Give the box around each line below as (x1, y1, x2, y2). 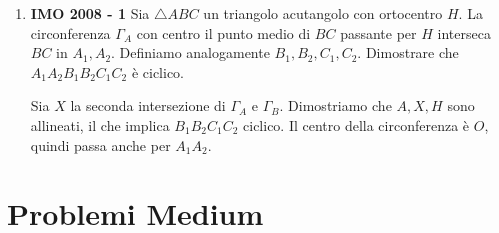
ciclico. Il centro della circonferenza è (243, 114, 470, 135)
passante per (340, 22, 417, 43)
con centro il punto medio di (136, 22, 311, 43)
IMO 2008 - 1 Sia (30, 3, 150, 23)
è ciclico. (131, 61, 184, 82)
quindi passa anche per (30, 134, 171, 155)
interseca (437, 22, 491, 43)
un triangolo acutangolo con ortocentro (203, 3, 443, 23)
